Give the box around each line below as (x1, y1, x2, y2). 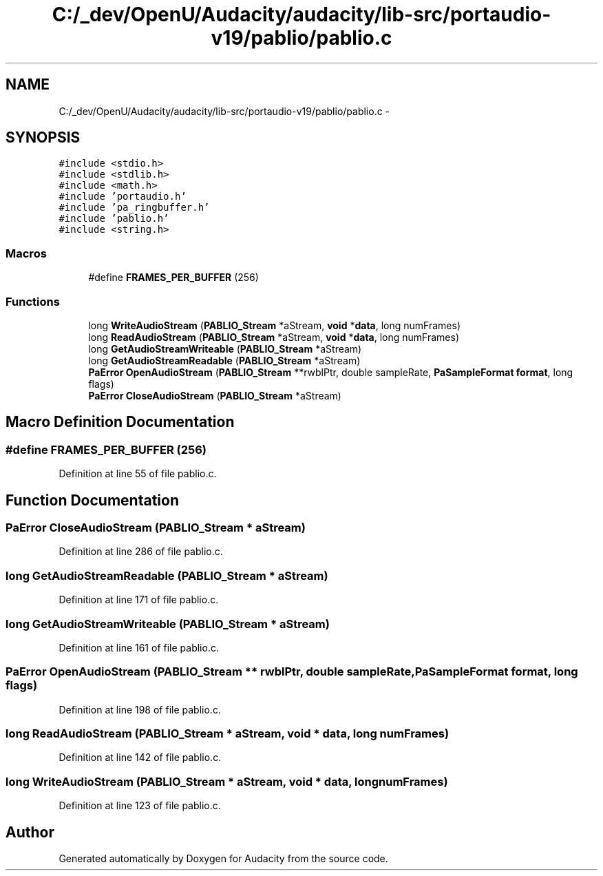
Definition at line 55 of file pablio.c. (59, 468, 217, 480)
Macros (6, 246, 47, 260)
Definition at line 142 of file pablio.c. (59, 751, 222, 764)
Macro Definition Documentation (6, 413, 235, 431)
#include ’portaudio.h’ (59, 191, 187, 202)
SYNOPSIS (6, 129, 81, 147)
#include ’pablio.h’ (59, 213, 169, 225)
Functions (6, 294, 60, 309)
